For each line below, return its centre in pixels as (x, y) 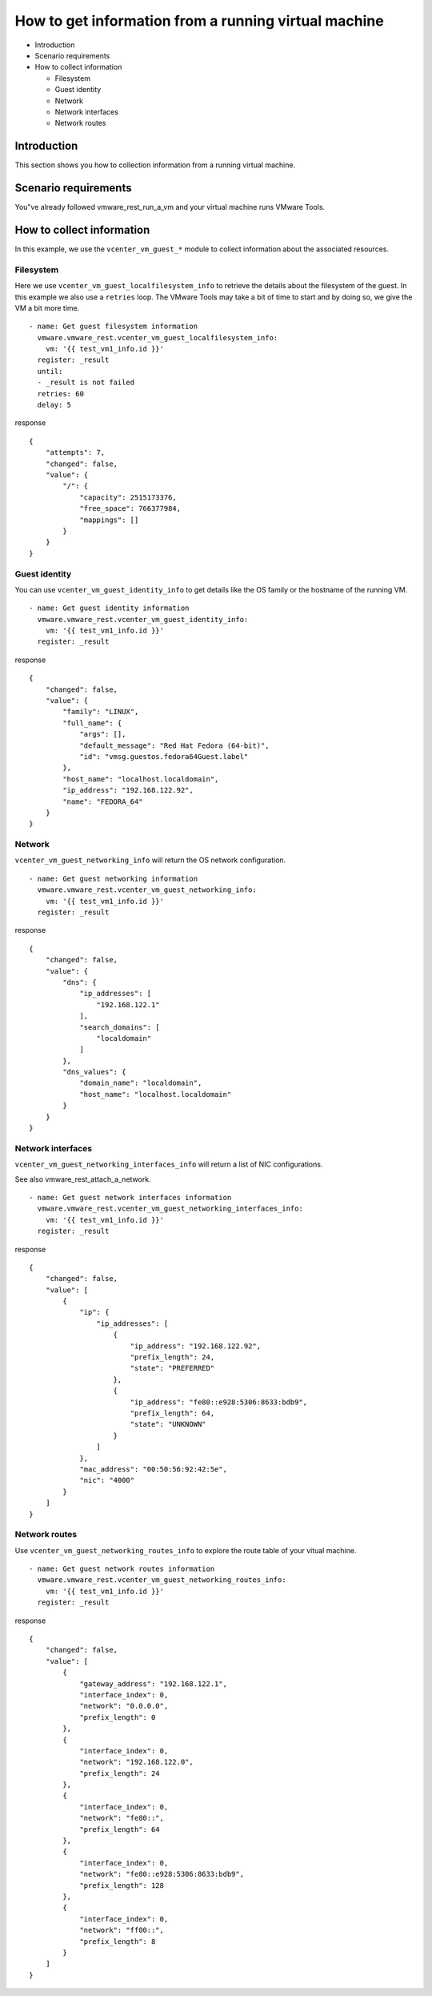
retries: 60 (60, 394)
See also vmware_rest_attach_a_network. (83, 1179)
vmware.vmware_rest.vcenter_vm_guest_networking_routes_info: (162, 1580)
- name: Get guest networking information (114, 878)
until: (50, 371)
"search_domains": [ (120, 1027)
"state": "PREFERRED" (172, 1368)
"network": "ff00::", (122, 1930)
